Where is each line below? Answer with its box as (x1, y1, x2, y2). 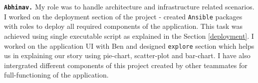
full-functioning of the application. (4, 70, 109, 80)
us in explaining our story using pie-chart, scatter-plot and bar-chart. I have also (4, 50, 251, 61)
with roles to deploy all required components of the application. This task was (4, 21, 243, 31)
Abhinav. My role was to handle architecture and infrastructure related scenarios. (4, 1, 255, 11)
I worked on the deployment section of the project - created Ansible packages (4, 11, 243, 21)
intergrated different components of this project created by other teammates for (4, 60, 248, 70)
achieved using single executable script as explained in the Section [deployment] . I (4, 30, 254, 41)
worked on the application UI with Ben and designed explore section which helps (4, 40, 255, 51)
